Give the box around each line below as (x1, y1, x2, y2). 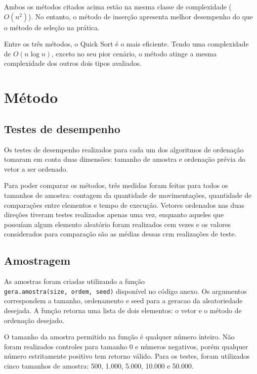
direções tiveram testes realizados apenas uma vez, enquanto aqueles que (4, 209, 224, 220)
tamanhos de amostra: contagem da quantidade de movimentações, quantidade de (4, 189, 252, 200)
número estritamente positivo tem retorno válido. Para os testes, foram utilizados (4, 351, 250, 361)
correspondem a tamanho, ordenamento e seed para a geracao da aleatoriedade (4, 295, 243, 306)
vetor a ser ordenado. (4, 163, 68, 174)
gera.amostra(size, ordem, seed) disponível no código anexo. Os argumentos (4, 285, 247, 296)
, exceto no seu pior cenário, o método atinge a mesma (51, 48, 217, 58)
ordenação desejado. (4, 315, 64, 325)
